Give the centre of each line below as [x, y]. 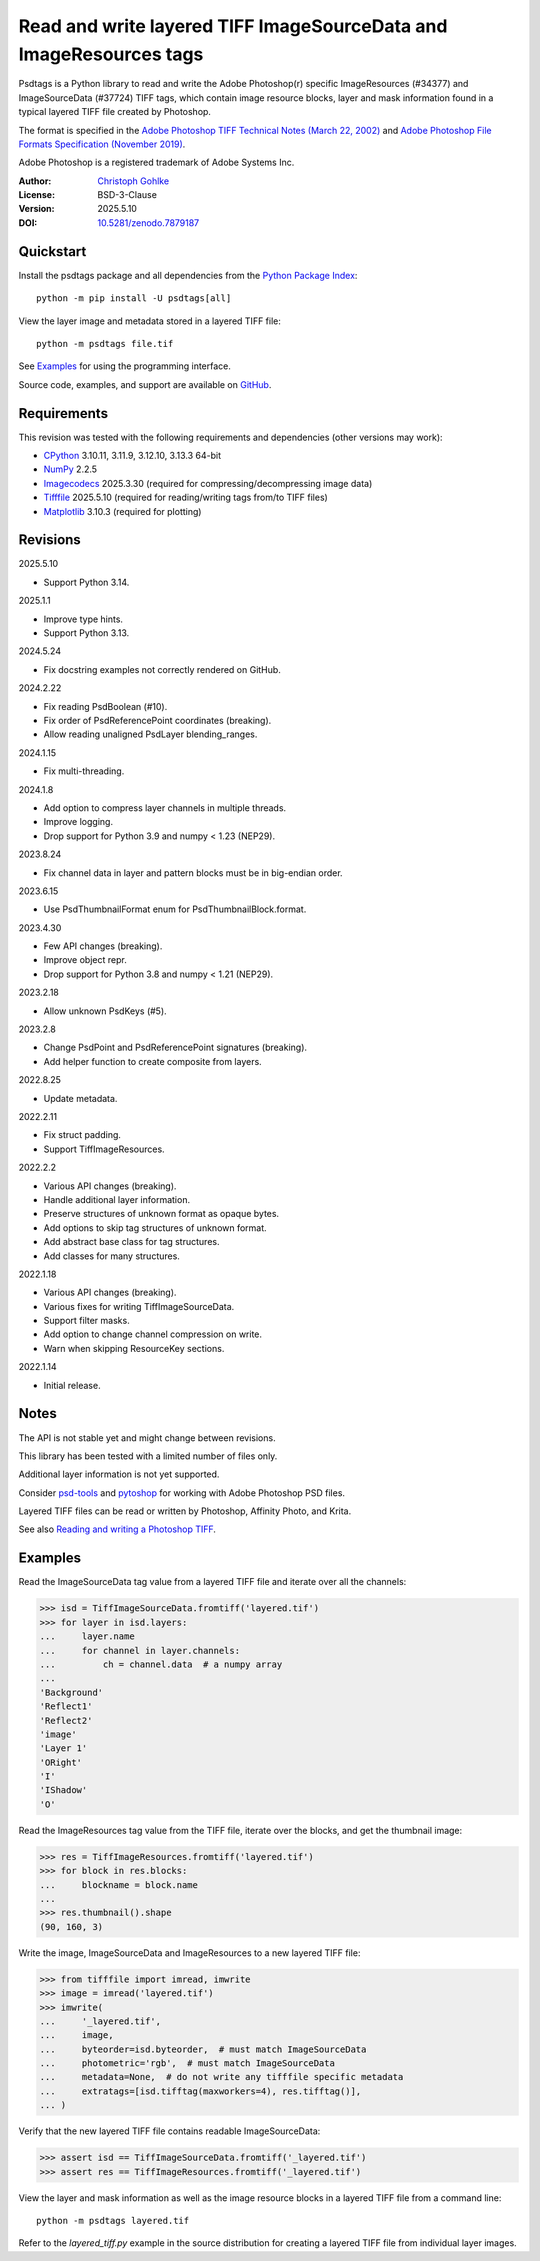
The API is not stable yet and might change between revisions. [147, 1437]
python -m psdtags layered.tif [113, 2220]
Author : [35, 181]
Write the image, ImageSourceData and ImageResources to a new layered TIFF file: [189, 1952]
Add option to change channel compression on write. [153, 1334]
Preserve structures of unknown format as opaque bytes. [161, 1214]
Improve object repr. [85, 960]
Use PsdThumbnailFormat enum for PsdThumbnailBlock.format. [175, 909]
